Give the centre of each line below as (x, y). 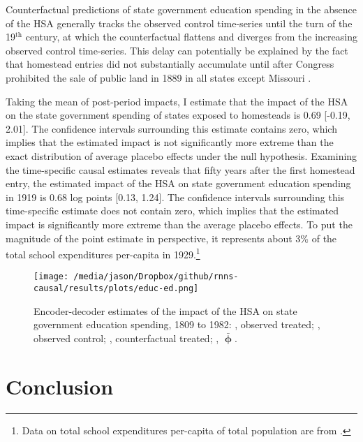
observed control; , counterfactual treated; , (126, 338)
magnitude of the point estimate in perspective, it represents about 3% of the (171, 238)
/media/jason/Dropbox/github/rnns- (156, 277)
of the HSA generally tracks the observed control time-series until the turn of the (179, 23)
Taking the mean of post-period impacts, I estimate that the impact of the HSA (177, 101)
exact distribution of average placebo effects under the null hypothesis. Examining (181, 155)
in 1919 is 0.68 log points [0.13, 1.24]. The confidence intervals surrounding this (175, 197)
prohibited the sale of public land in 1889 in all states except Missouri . (158, 77)
